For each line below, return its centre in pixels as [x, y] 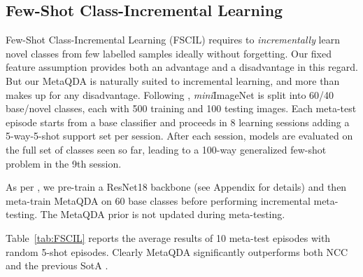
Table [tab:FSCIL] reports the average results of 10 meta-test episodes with [168, 237]
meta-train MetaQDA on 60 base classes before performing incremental [158, 200]
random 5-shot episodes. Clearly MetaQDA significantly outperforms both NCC [177, 251]
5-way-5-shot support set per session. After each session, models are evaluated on [179, 136]
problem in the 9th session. [64, 163]
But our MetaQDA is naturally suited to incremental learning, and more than [173, 80]
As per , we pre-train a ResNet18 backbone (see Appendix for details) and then [176, 187]
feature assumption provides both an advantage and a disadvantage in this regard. [182, 67]
